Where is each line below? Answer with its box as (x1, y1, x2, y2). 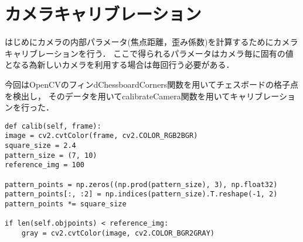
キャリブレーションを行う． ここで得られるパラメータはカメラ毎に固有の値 (5, 47, 294, 59)
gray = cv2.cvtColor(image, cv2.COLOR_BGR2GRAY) (21, 229, 215, 237)
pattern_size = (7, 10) (5, 151, 97, 160)
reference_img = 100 (5, 161, 85, 170)
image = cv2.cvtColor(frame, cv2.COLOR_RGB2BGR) (5, 132, 198, 140)
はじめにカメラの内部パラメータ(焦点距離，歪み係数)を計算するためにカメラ (5, 36, 298, 48)
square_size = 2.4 (5, 141, 76, 150)
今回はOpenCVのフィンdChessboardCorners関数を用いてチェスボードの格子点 (5, 78, 298, 90)
